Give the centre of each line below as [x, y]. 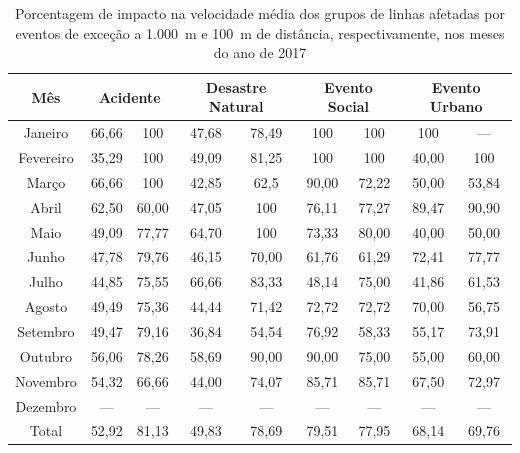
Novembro [46, 380]
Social [348, 106]
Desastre [236, 86]
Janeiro [46, 132]
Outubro [46, 355]
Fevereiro [46, 157]
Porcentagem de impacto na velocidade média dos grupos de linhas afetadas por [260, 13]
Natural [236, 106]
